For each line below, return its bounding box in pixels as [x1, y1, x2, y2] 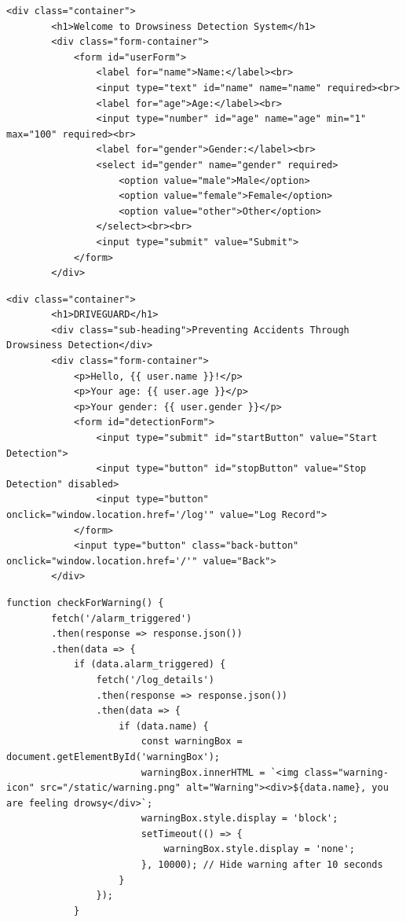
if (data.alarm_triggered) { [73, 659, 226, 670]
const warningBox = [141, 736, 243, 748]
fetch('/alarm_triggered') [51, 612, 192, 624]
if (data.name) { [119, 720, 209, 732]
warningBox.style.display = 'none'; [163, 843, 355, 855]
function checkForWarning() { [6, 597, 164, 608]
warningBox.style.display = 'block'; [141, 813, 338, 825]
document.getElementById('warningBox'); [6, 751, 221, 762]
